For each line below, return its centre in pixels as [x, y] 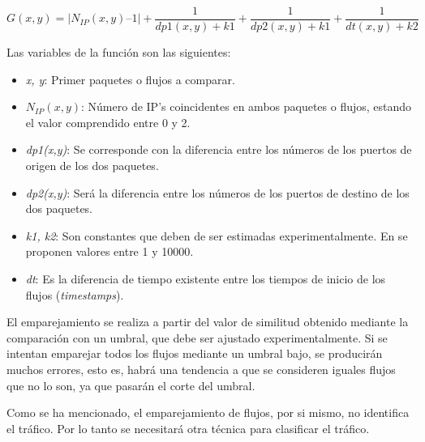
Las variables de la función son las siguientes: [119, 52]
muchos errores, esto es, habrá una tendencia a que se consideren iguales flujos [201, 369]
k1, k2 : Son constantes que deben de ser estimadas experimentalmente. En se [217, 235]
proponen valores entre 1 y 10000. [109, 251]
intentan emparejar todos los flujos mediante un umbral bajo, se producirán [195, 353]
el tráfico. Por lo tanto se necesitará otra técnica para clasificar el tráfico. [188, 428]
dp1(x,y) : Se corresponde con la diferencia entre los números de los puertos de [219, 149]
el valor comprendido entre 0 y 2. [108, 122]
